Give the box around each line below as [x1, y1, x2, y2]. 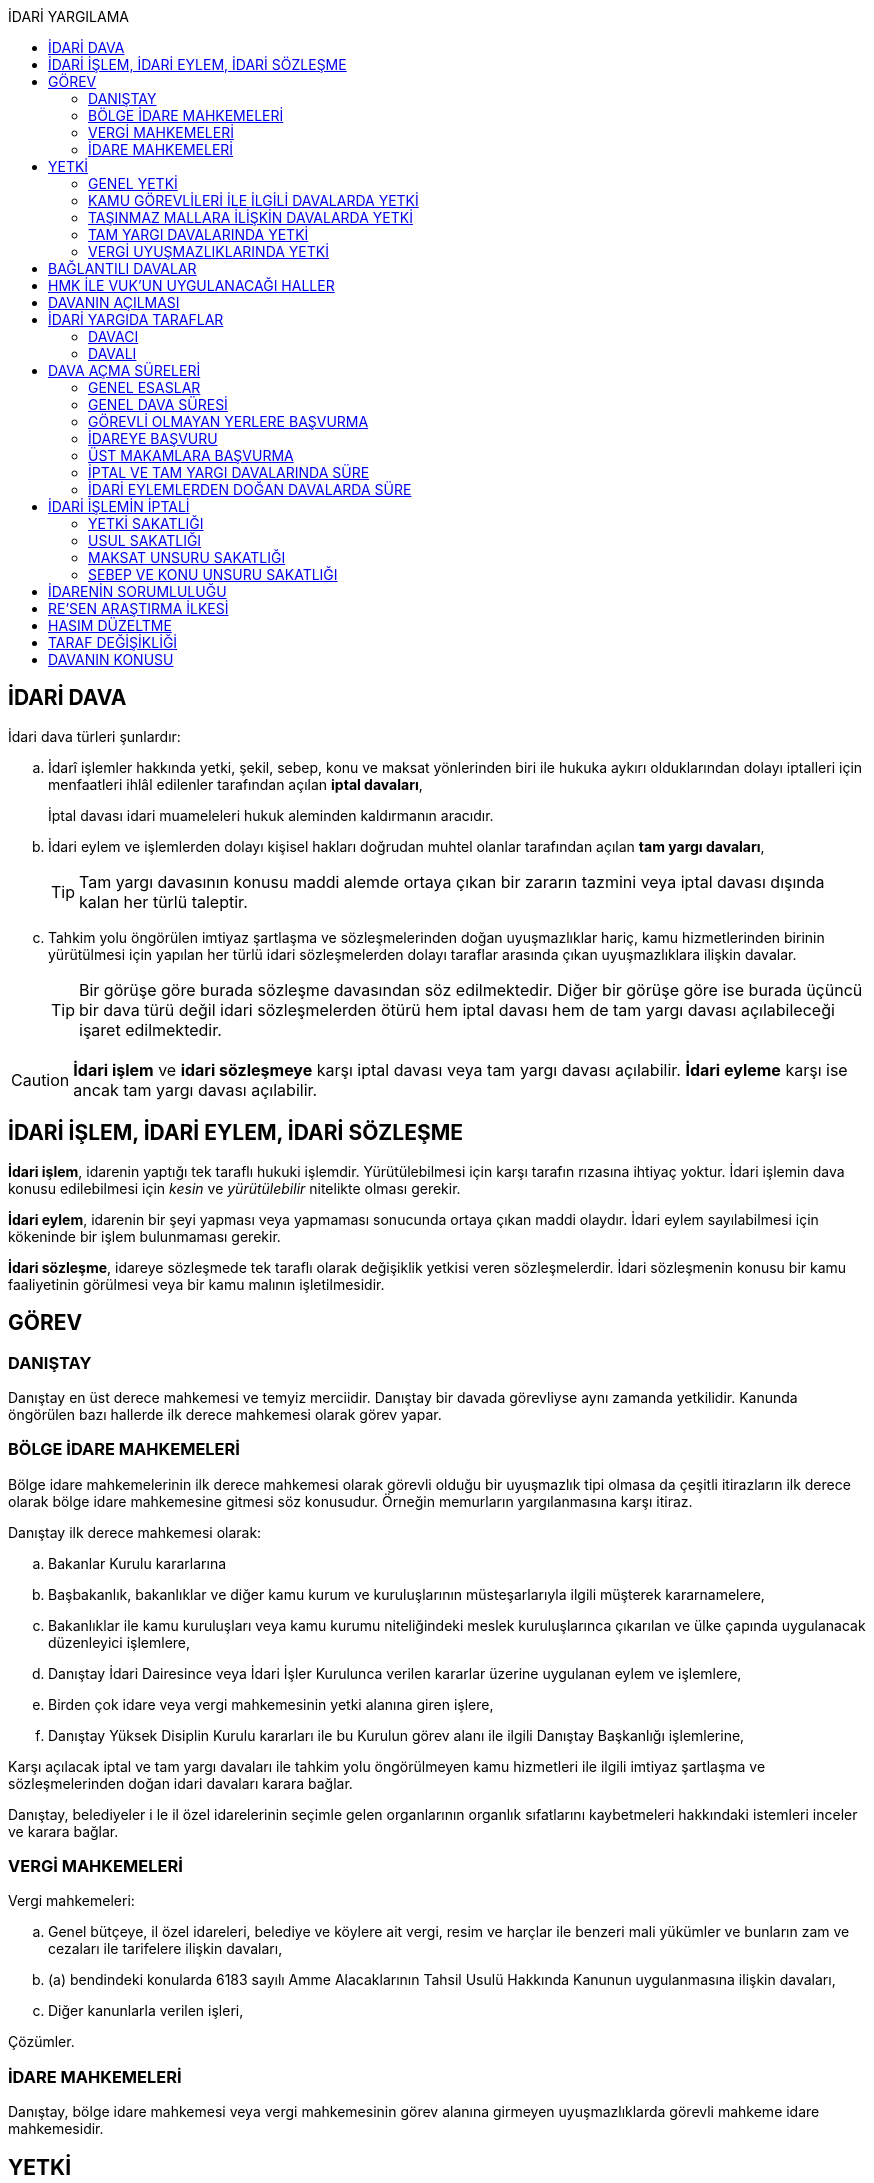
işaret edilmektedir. [79, 1019, 222, 1040]
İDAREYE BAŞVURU [88, 430, 218, 447]
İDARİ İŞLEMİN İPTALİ [48, 498, 190, 515]
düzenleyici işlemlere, [48, 1633, 191, 1651]
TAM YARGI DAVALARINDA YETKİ [88, 226, 309, 243]
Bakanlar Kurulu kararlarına [48, 1554, 227, 1572]
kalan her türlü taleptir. [79, 891, 248, 912]
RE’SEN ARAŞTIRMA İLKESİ [48, 600, 229, 617]
